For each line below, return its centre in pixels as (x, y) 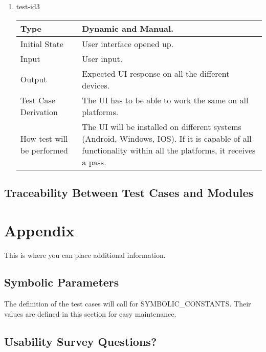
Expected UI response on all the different (156, 73)
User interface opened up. (128, 43)
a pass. (94, 162)
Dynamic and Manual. (128, 28)
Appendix (39, 230)
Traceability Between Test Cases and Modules (129, 192)
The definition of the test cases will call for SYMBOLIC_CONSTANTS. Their (128, 304)
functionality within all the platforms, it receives (169, 150)
